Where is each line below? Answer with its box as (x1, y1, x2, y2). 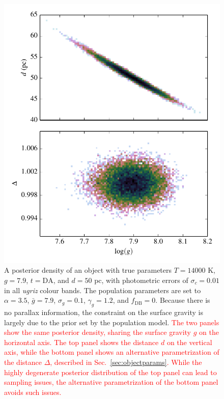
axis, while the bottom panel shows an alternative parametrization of (4, 347, 219, 357)
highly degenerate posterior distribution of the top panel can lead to (4, 366, 217, 377)
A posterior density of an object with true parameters (4, 265, 172, 275)
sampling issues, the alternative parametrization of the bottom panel (4, 377, 218, 387)
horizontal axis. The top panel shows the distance (4, 336, 159, 347)
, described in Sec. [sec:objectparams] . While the (50, 356, 202, 367)
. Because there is (155, 295, 210, 305)
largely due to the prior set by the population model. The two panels (4, 317, 219, 327)
